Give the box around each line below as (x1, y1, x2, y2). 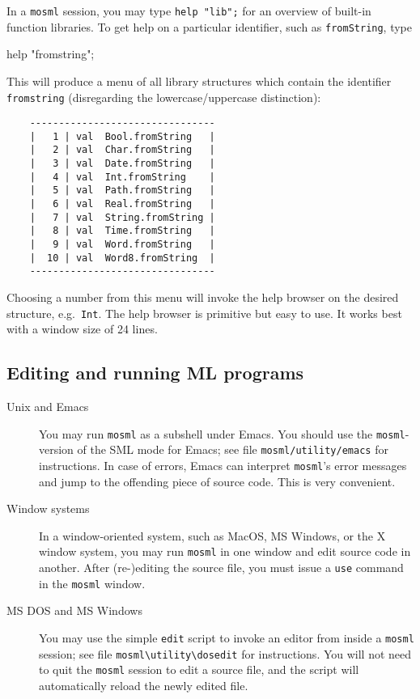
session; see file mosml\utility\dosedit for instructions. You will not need (39, 645, 412, 662)
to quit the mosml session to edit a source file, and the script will (39, 661, 359, 678)
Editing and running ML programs (6, 360, 304, 385)
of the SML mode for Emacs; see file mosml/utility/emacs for (77, 441, 388, 458)
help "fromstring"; (6, 45, 95, 62)
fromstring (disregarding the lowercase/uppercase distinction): (6, 88, 321, 105)
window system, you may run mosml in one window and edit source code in (39, 543, 411, 560)
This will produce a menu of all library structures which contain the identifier (6, 72, 392, 89)
